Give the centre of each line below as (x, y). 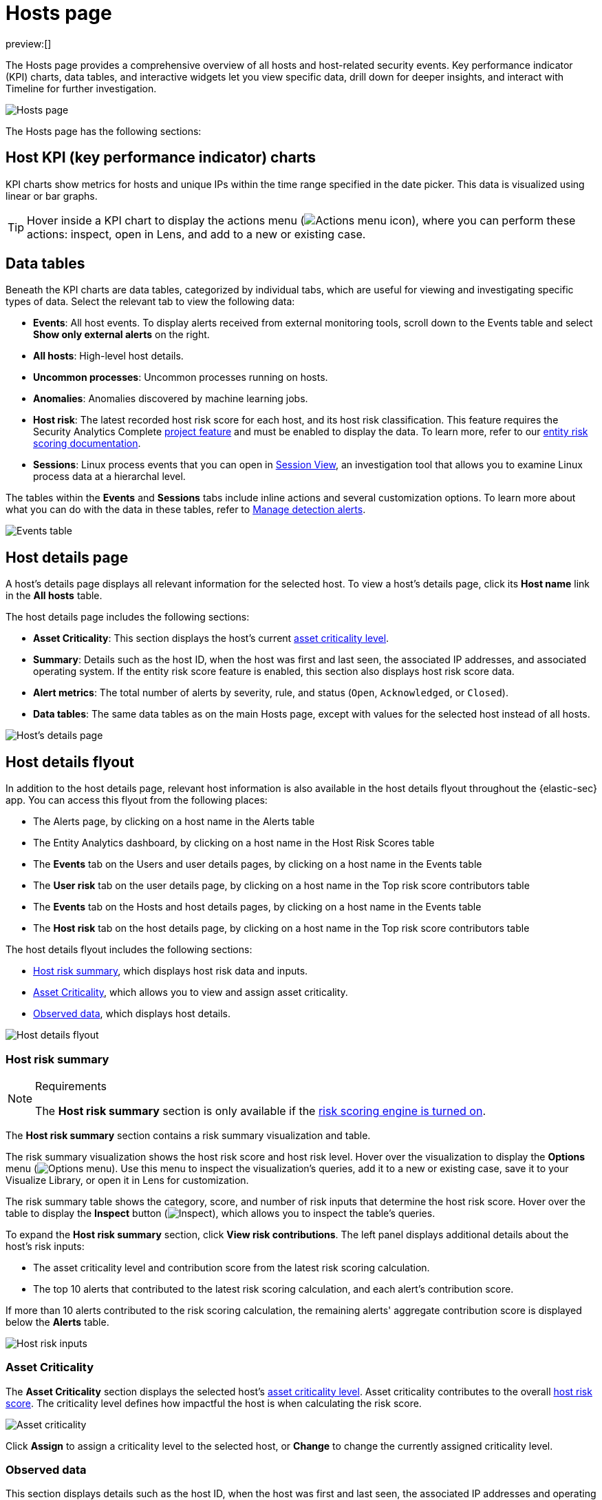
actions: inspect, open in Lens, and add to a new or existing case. (196, 234)
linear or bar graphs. (52, 196)
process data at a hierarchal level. (109, 477)
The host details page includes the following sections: (128, 617)
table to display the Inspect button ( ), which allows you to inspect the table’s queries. (221, 1213)
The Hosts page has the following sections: (104, 131)
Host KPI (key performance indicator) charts (161, 158)
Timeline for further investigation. (81, 88)
